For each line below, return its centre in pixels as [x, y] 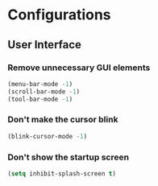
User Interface [45, 45]
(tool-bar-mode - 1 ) [40, 99]
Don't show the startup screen [69, 157]
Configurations [59, 15]
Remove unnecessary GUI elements [79, 68]
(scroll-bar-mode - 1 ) [44, 91]
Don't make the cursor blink [63, 120]
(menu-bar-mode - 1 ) [40, 84]
